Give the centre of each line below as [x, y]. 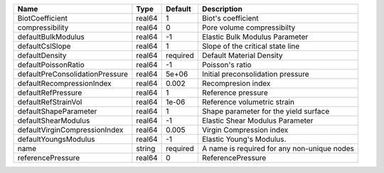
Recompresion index [236, 83]
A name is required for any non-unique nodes [278, 149]
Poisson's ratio [226, 65]
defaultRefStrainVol [50, 102]
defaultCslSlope [44, 46]
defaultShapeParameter [57, 111]
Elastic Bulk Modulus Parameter [255, 37]
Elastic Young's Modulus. [244, 139]
